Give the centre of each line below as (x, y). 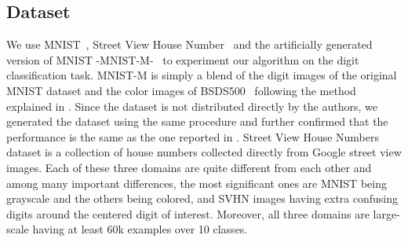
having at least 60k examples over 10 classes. (140, 229)
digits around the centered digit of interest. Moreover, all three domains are (188, 213)
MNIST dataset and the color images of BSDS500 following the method (181, 90)
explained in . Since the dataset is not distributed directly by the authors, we (192, 106)
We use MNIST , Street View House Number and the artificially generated (189, 44)
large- (386, 213)
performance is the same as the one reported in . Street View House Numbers (193, 136)
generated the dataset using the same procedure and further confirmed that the (197, 121)
